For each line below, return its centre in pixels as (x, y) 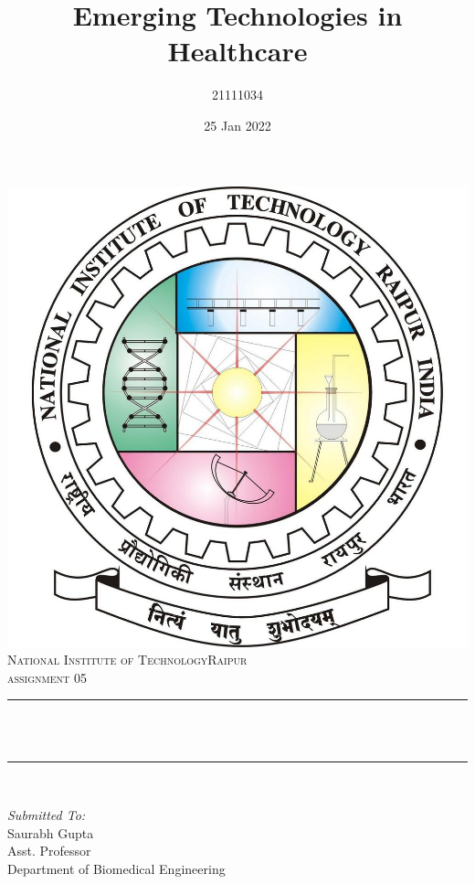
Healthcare (237, 51)
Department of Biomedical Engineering (116, 868)
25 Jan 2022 (237, 125)
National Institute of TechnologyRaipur (127, 660)
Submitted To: (47, 815)
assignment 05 (47, 677)
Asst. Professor (49, 851)
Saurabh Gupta (51, 832)
